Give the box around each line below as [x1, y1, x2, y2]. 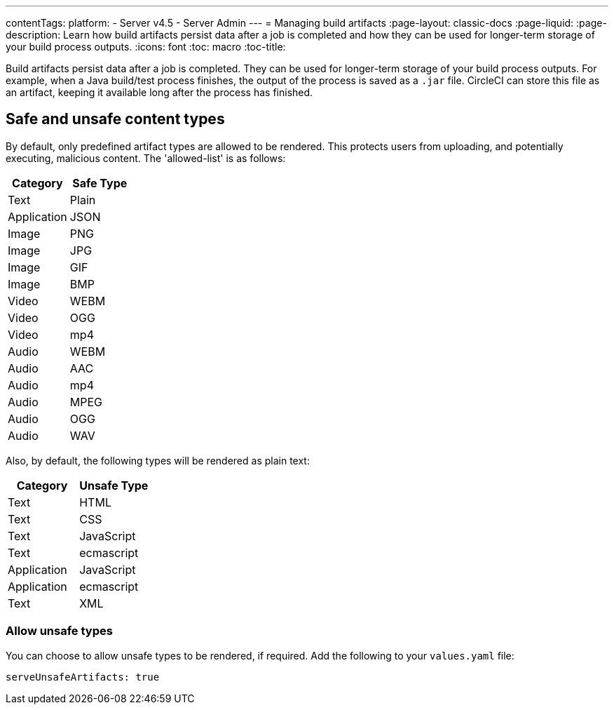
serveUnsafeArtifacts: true [6, 671, 160, 683]
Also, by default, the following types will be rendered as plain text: [6, 454, 310, 467]
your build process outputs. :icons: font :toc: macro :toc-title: [6, 41, 286, 53]
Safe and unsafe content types [6, 110, 225, 128]
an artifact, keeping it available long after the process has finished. [6, 86, 313, 98]
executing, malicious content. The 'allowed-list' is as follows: [6, 152, 286, 164]
